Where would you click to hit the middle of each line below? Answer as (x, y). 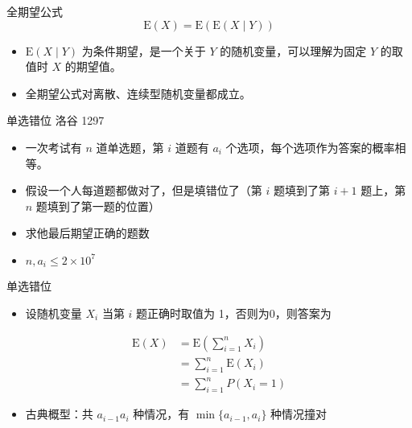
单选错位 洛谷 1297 (56, 120)
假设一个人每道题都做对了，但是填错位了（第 (144, 190)
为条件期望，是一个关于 (144, 50)
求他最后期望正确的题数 (87, 233)
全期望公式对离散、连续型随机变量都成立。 (138, 93)
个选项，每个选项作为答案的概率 (310, 147)
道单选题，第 (130, 147)
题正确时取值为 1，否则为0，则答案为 (234, 313)
